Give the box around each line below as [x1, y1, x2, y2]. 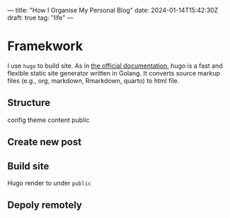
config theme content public [7, 116, 90, 124]
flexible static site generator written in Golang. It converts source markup [7, 68, 221, 77]
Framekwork [7, 38, 84, 54]
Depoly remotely [7, 199, 83, 211]
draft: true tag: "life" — [7, 13, 74, 22]
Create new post [7, 136, 82, 148]
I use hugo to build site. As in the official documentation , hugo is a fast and [7, 61, 223, 70]
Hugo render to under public [7, 178, 92, 187]
